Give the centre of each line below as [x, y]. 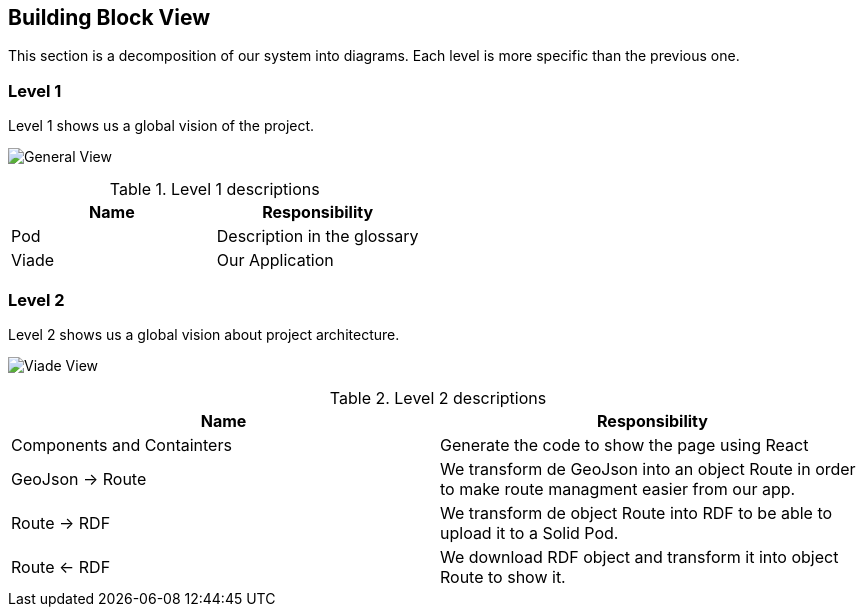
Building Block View [109, 17]
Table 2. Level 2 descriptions [438, 397]
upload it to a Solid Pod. [529, 532]
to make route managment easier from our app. [618, 488]
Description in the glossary [317, 236]
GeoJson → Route [79, 478]
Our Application [275, 260]
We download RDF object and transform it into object [639, 556]
